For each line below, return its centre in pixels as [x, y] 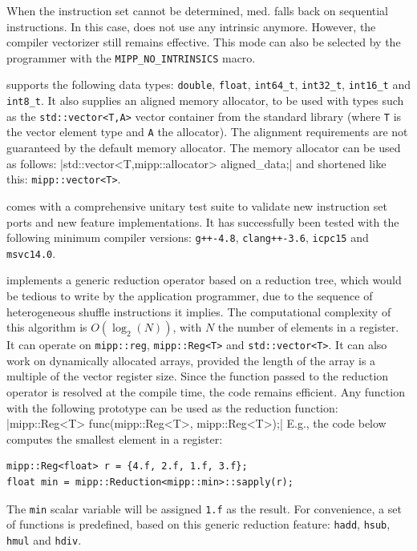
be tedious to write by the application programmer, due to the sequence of [190, 296]
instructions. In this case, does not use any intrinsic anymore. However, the [191, 26]
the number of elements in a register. [308, 327]
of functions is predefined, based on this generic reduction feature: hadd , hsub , [198, 524]
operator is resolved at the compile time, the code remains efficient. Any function [206, 392]
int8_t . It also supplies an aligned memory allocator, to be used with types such [205, 101]
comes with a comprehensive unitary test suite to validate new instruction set [197, 205]
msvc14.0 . [31, 253]
